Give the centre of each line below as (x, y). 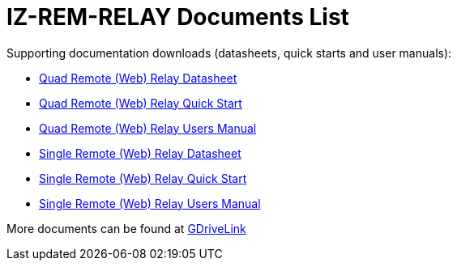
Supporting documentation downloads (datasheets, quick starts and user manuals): (229, 53)
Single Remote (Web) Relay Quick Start (143, 178)
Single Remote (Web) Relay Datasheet (140, 153)
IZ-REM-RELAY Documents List (178, 17)
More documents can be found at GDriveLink (126, 228)
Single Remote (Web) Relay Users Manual (150, 203)
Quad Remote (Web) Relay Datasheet (138, 78)
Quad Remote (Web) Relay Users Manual (148, 128)
